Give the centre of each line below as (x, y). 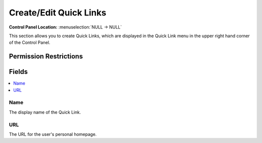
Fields (18, 72)
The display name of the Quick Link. (45, 112)
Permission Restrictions (46, 56)
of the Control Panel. (30, 43)
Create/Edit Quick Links (58, 13)
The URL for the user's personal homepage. (53, 134)
